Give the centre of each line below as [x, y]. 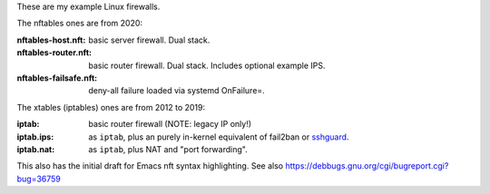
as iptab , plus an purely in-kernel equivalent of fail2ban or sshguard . [219, 137]
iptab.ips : [35, 137]
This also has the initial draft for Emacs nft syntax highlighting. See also [150, 166]
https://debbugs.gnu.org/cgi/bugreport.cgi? [367, 166]
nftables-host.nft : [51, 40]
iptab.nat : [36, 149]
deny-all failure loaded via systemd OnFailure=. [176, 91]
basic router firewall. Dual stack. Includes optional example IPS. [207, 65]
